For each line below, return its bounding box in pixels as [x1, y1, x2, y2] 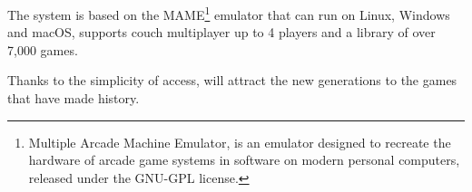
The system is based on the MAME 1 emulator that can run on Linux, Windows [7, 3, 450, 24]
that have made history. [7, 89, 140, 108]
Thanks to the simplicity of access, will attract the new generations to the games [7, 71, 457, 90]
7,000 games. [7, 40, 78, 59]
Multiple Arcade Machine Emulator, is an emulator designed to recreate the [28, 132, 451, 151]
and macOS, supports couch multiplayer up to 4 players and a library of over [7, 23, 436, 42]
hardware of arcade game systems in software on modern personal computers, [28, 150, 460, 169]
